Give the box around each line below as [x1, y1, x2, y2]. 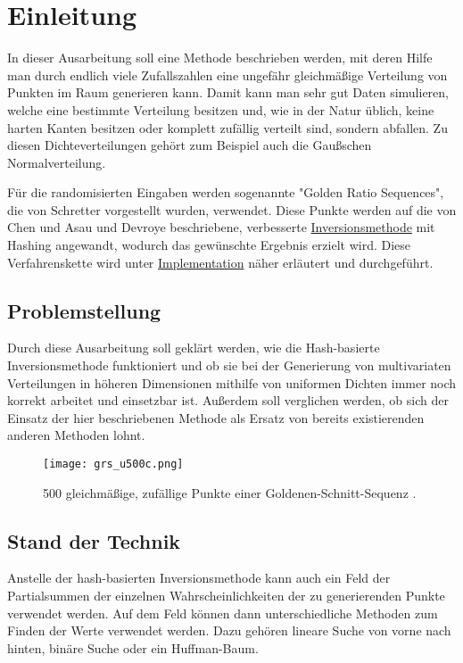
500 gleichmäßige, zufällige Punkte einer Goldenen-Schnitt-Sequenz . [43, 483, 417, 501]
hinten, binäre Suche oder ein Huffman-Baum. [7, 638, 259, 657]
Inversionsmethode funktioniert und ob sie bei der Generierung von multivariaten [7, 356, 451, 375]
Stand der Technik [7, 526, 181, 554]
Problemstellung [7, 296, 161, 324]
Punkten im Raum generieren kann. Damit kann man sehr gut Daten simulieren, [7, 83, 449, 102]
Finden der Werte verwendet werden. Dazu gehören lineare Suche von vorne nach [7, 621, 451, 640]
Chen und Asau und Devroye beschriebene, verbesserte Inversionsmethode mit [7, 218, 435, 236]
